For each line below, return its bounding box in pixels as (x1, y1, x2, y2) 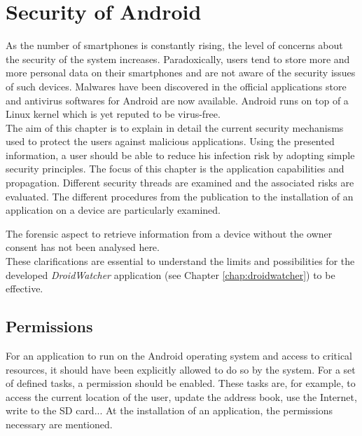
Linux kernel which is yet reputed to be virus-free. (6, 107, 221, 121)
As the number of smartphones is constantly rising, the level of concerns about (6, 38, 343, 53)
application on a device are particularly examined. (6, 203, 221, 217)
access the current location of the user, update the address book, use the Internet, (6, 389, 357, 404)
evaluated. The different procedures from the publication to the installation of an (6, 189, 354, 203)
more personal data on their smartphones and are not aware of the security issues (6, 65, 356, 80)
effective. (6, 281, 43, 296)
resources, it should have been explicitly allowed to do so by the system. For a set (6, 362, 356, 376)
